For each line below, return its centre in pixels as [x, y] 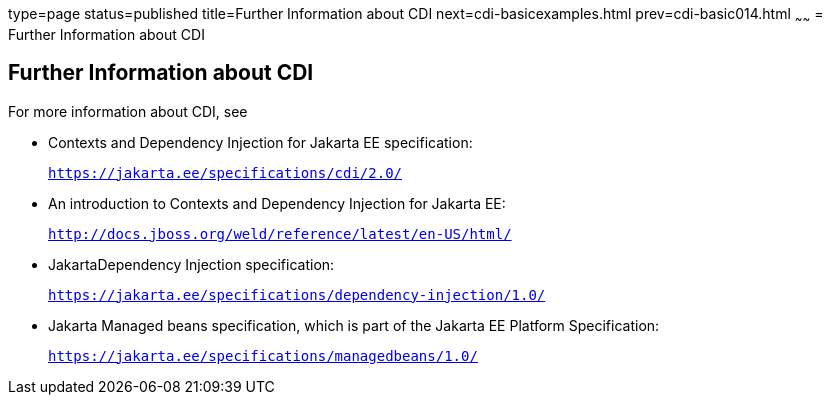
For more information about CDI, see [128, 111]
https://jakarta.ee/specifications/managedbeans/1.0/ [263, 355]
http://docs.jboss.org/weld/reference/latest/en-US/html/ [280, 233]
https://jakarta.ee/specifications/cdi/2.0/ [225, 172]
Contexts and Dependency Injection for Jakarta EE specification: [260, 142]
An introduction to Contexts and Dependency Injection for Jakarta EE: [277, 203]
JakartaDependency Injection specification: [191, 264]
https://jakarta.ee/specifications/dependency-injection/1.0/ [297, 294]
